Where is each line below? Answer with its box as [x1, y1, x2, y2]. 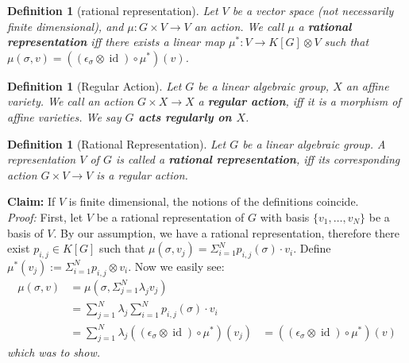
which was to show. [7, 344, 100, 361]
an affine [345, 77, 389, 94]
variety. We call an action [7, 93, 134, 110]
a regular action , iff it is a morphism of [198, 93, 401, 110]
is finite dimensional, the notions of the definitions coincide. [68, 193, 359, 210]
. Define [293, 240, 331, 257]
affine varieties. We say [7, 108, 122, 125]
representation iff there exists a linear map [7, 33, 225, 50]
